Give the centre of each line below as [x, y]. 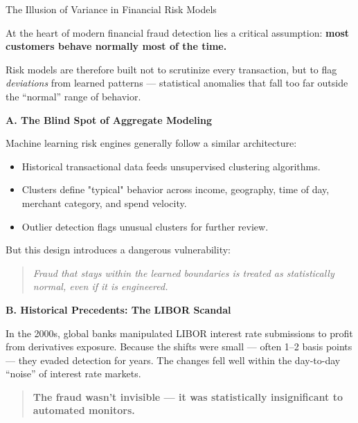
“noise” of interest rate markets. [73, 373]
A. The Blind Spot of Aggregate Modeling [109, 119]
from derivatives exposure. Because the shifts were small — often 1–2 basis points [179, 346]
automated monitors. [84, 410]
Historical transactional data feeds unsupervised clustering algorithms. [171, 166]
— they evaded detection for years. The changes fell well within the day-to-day [173, 360]
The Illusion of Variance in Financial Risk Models [111, 9]
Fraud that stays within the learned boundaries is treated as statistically [184, 272]
